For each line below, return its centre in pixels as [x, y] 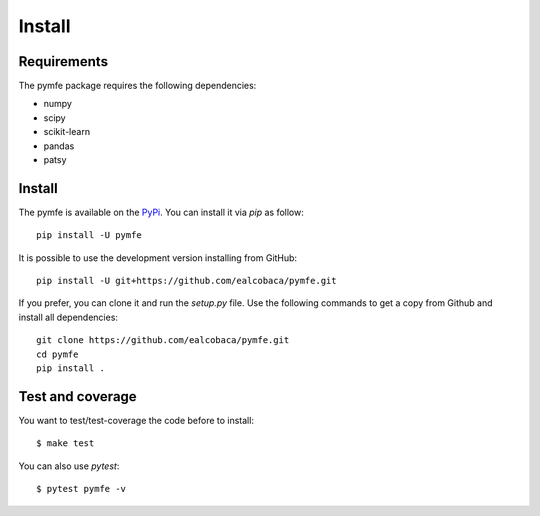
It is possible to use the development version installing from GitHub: [158, 257]
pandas [59, 146]
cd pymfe [57, 354]
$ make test [65, 443]
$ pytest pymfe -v [81, 489]
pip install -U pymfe [89, 235]
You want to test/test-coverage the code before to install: [136, 420]
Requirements [63, 61]
